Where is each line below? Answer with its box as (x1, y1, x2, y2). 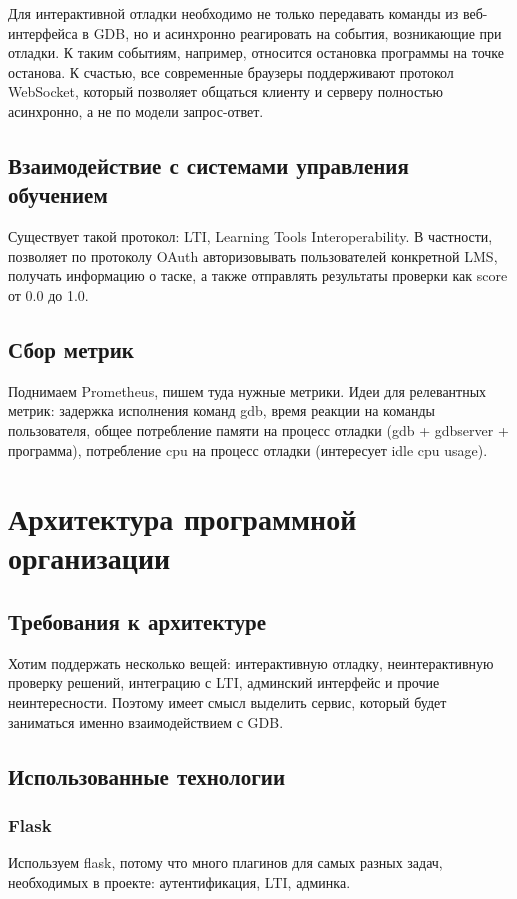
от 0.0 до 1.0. (8, 284, 89, 305)
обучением (8, 179, 108, 210)
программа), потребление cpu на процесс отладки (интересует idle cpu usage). (8, 439, 488, 460)
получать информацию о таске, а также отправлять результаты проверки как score (8, 265, 508, 286)
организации (8, 537, 171, 578)
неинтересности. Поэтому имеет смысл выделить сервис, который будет (8, 692, 447, 713)
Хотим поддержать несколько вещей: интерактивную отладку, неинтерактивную (8, 652, 494, 673)
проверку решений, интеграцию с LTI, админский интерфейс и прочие (8, 672, 440, 693)
